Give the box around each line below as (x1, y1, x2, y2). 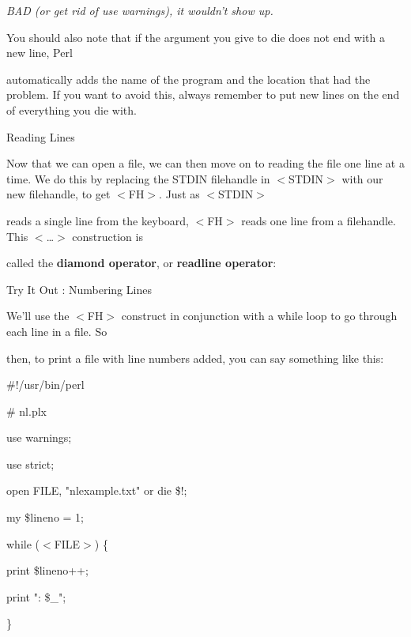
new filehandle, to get (6, 186, 111, 202)
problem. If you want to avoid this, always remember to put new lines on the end (6, 86, 400, 103)
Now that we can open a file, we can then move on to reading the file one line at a (6, 155, 405, 171)
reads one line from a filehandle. (241, 212, 396, 228)
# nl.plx (6, 402, 47, 419)
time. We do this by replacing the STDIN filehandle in (6, 170, 270, 187)
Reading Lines (6, 128, 75, 145)
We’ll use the (6, 307, 70, 324)
